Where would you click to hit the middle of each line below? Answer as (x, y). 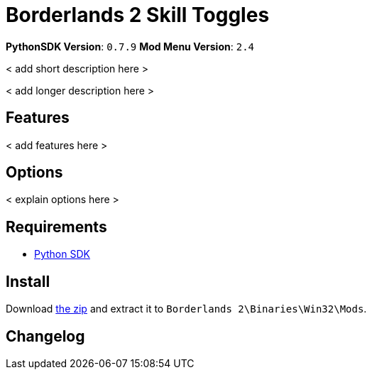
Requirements (56, 227)
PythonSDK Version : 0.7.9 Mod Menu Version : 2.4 (130, 46)
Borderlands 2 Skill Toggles (138, 15)
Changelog (45, 336)
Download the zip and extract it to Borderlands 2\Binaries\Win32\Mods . (186, 309)
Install (28, 281)
